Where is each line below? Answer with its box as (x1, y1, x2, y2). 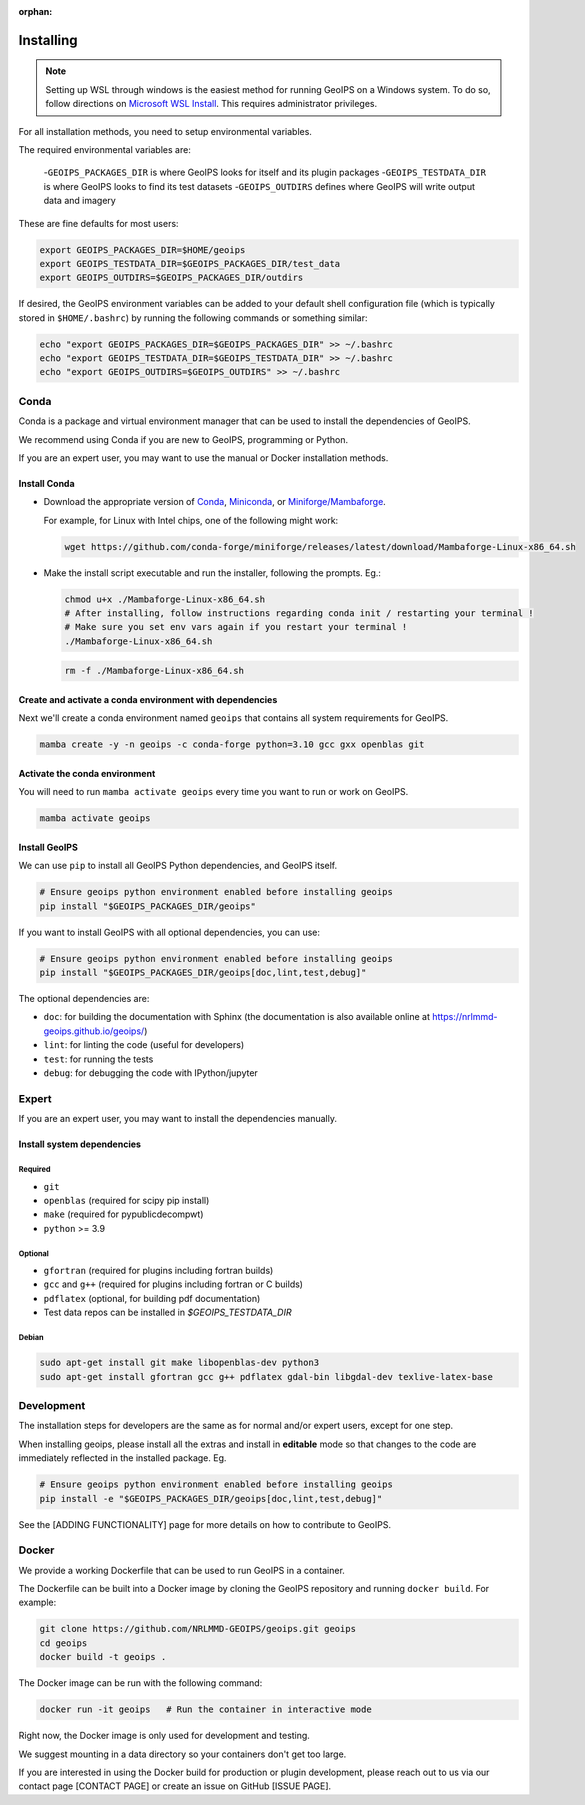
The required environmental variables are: (18, 143, 192, 155)
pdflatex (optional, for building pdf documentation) (43, 1292, 261, 1304)
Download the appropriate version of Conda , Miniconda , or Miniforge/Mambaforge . (43, 496, 387, 508)
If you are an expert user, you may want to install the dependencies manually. (18, 1113, 337, 1125)
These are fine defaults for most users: (18, 217, 179, 229)
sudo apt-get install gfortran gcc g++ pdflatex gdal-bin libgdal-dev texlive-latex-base (39, 1371, 494, 1382)
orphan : (18, 6, 53, 17)
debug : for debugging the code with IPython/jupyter (43, 1067, 259, 1079)
